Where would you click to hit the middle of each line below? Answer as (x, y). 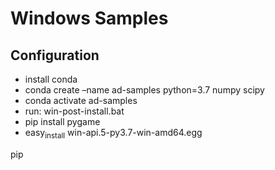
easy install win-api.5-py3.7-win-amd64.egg (113, 134)
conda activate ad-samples (81, 100)
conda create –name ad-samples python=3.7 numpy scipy (144, 90)
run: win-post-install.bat (74, 111)
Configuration (55, 55)
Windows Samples (89, 18)
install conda (51, 79)
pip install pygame (62, 121)
